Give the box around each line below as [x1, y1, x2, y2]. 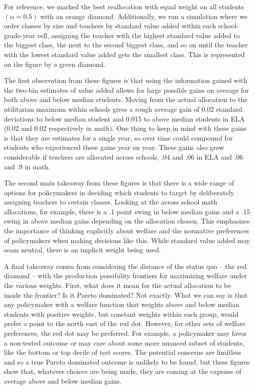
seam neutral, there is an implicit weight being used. [4, 245, 161, 255]
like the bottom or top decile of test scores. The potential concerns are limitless [4, 347, 241, 357]
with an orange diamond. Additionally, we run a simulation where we [40, 11, 248, 21]
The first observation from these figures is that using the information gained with [4, 75, 248, 85]
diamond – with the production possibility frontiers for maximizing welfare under [4, 270, 247, 281]
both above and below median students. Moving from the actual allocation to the [4, 94, 248, 104]
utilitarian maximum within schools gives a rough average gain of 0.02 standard [4, 103, 243, 114]
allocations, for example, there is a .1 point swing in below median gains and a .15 [4, 206, 250, 216]
